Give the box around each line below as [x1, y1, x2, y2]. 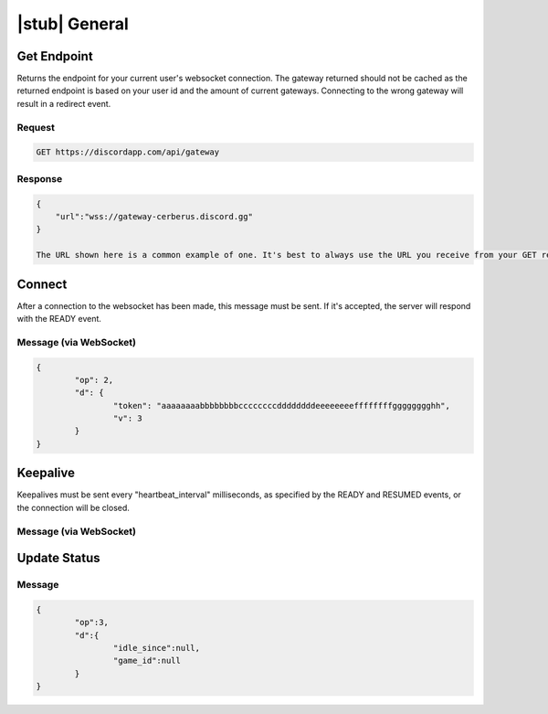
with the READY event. [16, 313, 102, 324]
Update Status [16, 550, 100, 566]
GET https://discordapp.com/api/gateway [36, 147, 219, 157]
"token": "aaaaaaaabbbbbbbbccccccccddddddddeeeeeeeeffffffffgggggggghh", [112, 400, 451, 410]
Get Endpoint [16, 48, 93, 64]
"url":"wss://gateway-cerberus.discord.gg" [55, 211, 253, 221]
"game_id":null [112, 655, 182, 666]
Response [16, 172, 63, 185]
